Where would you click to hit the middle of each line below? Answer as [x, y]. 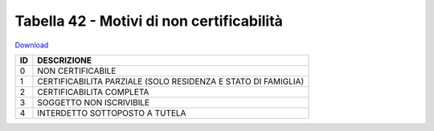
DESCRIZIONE [65, 60]
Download [32, 45]
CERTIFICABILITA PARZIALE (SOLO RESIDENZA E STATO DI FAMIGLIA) [171, 81]
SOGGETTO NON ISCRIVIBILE [94, 102]
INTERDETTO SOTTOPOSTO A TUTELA [112, 113]
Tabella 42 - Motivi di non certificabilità [149, 21]
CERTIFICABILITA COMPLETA [93, 92]
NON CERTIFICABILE [77, 71]
